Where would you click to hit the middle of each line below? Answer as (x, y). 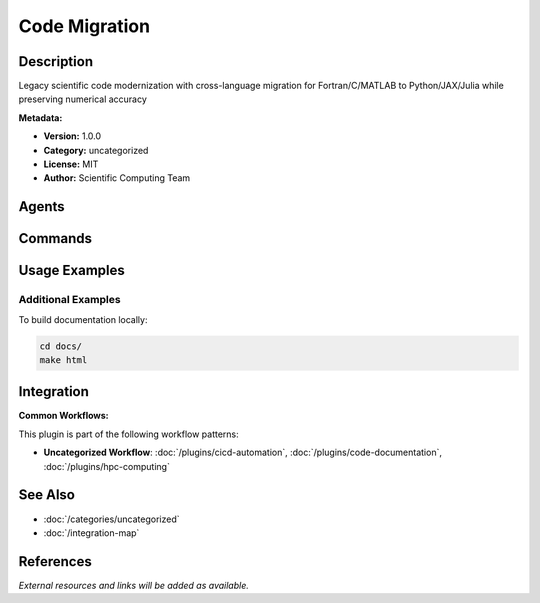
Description (56, 61)
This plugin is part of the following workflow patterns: (128, 434)
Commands (55, 238)
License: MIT (71, 164)
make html (63, 359)
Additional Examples (69, 300)
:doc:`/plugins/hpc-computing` (106, 466)
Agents (41, 206)
